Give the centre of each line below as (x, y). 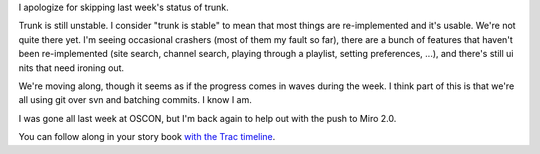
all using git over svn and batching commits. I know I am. (135, 100)
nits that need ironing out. (71, 67)
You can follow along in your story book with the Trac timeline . (147, 137)
